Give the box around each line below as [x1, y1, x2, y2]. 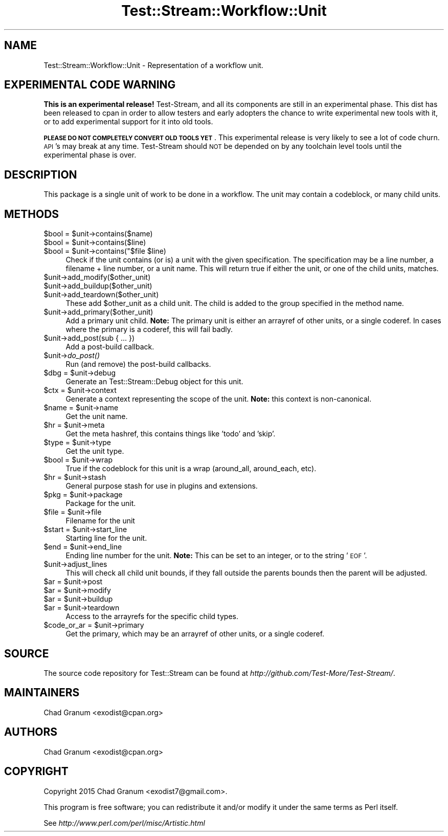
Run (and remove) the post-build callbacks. [65, 360, 211, 369]
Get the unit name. [65, 412, 128, 421]
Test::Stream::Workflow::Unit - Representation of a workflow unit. [43, 60, 263, 70]
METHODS [4, 207, 59, 221]
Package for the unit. [65, 499, 136, 508]
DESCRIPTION [4, 168, 77, 181]
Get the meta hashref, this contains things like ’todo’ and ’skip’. [65, 429, 276, 438]
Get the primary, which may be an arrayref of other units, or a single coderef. [65, 629, 325, 639]
